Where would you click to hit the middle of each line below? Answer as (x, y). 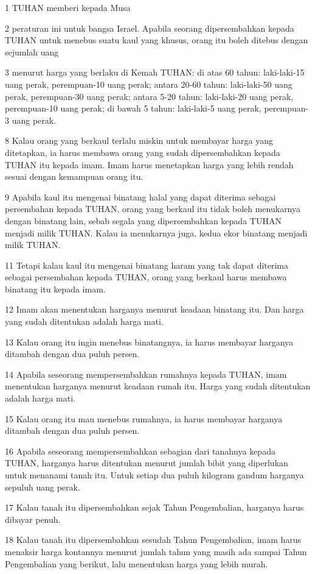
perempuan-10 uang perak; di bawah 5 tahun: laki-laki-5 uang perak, (133, 108)
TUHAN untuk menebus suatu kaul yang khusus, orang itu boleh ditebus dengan (157, 40)
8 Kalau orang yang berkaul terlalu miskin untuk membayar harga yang (139, 140)
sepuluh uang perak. (43, 487)
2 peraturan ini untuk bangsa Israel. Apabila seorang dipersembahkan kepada (150, 28)
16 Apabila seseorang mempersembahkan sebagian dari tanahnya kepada (140, 451)
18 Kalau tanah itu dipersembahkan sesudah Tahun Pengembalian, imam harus (153, 540)
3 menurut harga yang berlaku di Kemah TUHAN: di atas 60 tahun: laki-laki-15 (155, 72)
